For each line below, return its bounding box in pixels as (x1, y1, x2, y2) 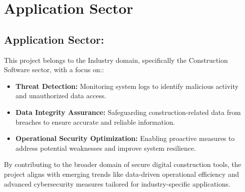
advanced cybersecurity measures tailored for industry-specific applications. (4, 178, 231, 189)
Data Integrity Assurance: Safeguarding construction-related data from (15, 107, 241, 117)
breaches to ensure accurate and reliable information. (15, 116, 175, 127)
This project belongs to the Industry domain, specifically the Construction (4, 55, 228, 65)
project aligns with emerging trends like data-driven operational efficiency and (4, 168, 239, 179)
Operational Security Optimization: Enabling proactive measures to (15, 133, 235, 143)
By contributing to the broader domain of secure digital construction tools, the (4, 159, 242, 169)
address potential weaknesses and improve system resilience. (15, 142, 196, 153)
